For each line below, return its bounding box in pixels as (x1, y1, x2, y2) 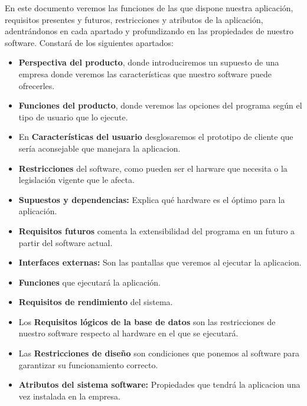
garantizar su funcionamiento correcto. (18, 358, 158, 371)
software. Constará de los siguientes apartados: (5, 36, 174, 48)
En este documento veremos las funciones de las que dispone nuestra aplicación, (5, 2, 293, 14)
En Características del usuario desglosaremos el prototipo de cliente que (18, 130, 293, 143)
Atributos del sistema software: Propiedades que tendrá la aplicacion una (18, 378, 301, 391)
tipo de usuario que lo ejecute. (18, 110, 128, 123)
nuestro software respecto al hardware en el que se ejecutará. (18, 327, 239, 339)
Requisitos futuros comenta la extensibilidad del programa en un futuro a (18, 224, 295, 237)
